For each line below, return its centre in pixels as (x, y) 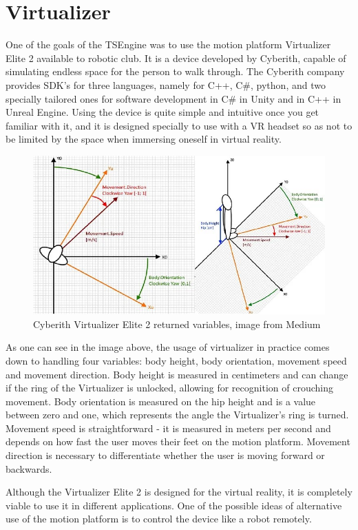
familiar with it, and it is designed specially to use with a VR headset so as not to (179, 125)
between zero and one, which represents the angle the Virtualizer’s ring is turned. (177, 415)
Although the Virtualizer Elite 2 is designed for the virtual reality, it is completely (179, 492)
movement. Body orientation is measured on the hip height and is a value (161, 401)
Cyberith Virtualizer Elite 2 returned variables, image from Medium (177, 324)
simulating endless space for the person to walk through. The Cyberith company (175, 71)
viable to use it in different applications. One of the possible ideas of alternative (174, 505)
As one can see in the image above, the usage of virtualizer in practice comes (168, 347)
